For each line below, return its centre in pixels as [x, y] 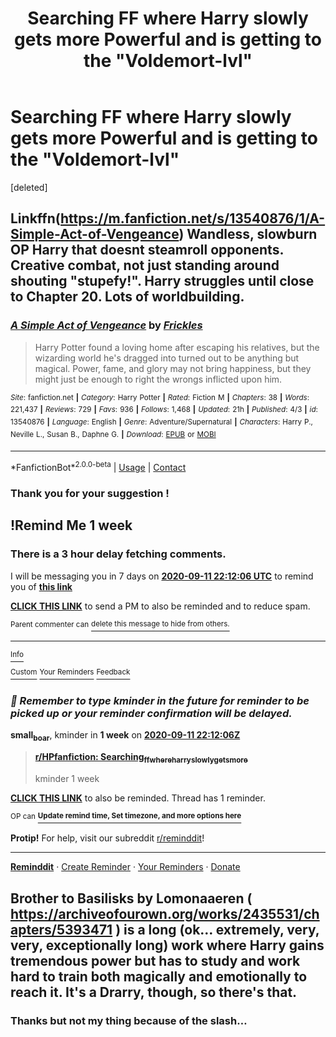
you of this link [41, 586]
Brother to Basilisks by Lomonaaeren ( [131, 898]
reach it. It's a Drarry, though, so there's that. [154, 992]
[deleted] [29, 187]
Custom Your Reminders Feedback [70, 672]
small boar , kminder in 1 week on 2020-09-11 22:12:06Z [125, 736]
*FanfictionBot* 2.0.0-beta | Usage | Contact [98, 466]
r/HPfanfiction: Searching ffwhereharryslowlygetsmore [141, 757]
